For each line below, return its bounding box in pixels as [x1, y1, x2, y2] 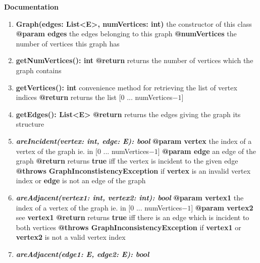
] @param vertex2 [191, 202, 253, 213]
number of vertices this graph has [16, 38, 120, 48]
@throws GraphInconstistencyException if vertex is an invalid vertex [16, 165, 251, 176]
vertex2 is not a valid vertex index [16, 232, 126, 242]
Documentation [4, 2, 59, 12]
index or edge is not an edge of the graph [16, 175, 146, 186]
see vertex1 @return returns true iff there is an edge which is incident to [16, 212, 249, 223]
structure [16, 119, 44, 129]
